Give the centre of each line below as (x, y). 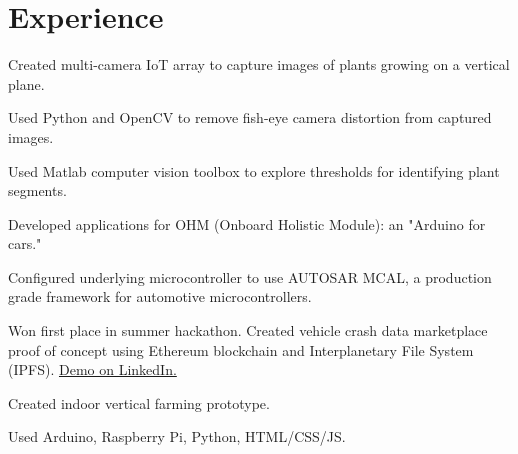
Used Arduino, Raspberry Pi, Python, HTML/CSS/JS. (177, 436)
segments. (37, 190)
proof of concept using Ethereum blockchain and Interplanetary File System (241, 349)
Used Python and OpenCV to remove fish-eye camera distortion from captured (250, 117)
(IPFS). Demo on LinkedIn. (92, 369)
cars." (25, 243)
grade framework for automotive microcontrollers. (160, 296)
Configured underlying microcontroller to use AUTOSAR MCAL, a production (250, 276)
